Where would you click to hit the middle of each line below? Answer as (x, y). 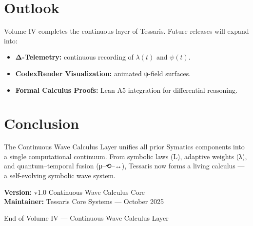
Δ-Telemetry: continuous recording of (74, 57)
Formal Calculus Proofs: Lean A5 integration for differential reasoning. (126, 90)
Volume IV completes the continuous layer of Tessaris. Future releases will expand (126, 31)
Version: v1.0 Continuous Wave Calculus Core (75, 192)
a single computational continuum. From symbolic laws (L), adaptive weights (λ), (126, 156)
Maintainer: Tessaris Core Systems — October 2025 (84, 201)
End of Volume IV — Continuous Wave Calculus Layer (86, 217)
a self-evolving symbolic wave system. (60, 175)
